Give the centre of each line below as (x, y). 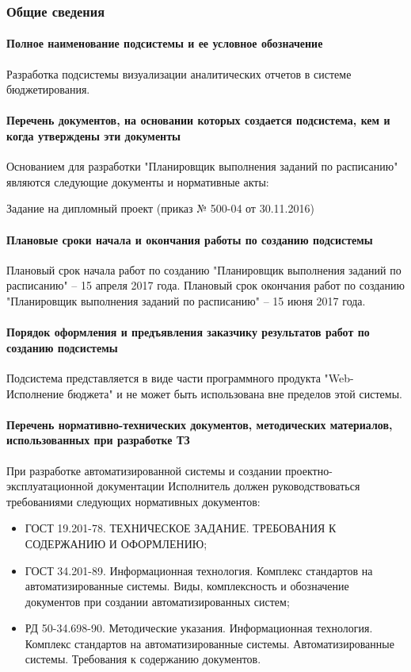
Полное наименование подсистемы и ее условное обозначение (165, 43)
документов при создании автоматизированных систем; (157, 601)
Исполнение (35, 393)
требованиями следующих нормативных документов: (133, 501)
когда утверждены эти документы (93, 136)
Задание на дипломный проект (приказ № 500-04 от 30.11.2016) (160, 208)
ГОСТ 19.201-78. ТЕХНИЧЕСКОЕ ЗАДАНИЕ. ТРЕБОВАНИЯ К (181, 528)
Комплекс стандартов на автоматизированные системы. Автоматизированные (209, 643)
